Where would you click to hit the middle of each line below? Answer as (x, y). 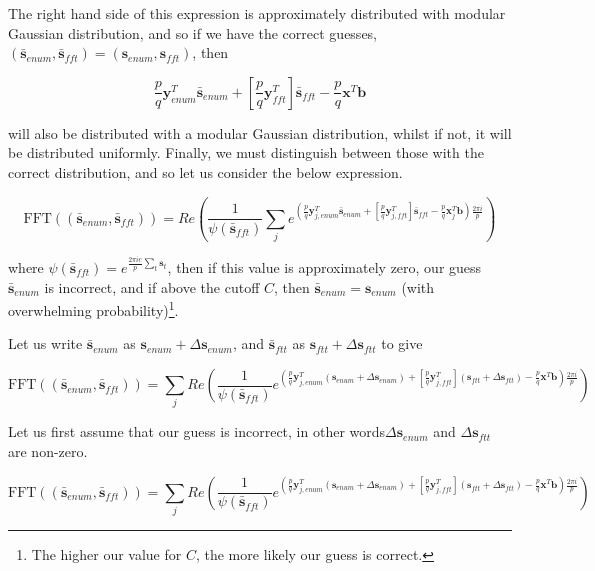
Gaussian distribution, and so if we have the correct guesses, (193, 32)
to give (402, 343)
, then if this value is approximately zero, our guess (324, 267)
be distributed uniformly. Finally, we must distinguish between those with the (246, 152)
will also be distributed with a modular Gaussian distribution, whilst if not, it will (260, 132)
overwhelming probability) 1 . (93, 308)
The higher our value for (106, 553)
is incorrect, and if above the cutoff (152, 286)
